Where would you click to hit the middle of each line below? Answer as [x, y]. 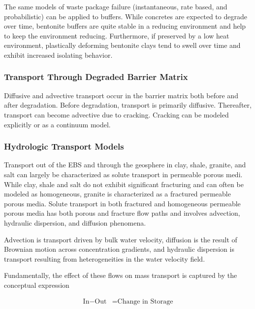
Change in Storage [145, 301]
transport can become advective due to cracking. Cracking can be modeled [116, 114]
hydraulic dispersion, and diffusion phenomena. [75, 222]
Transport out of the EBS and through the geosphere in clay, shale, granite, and [125, 165]
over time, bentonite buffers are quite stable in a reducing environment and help [125, 26]
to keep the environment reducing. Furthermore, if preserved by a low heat [117, 35]
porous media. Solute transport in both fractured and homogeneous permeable [122, 203]
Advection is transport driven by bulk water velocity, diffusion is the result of [121, 239]
